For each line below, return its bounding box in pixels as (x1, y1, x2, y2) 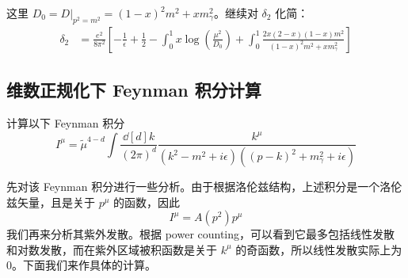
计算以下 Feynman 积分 (6, 115, 125, 131)
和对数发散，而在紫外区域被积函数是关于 (6, 241, 217, 257)
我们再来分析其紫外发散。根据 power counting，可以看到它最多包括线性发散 (6, 226, 395, 242)
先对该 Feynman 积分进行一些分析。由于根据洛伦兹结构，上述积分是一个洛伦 (6, 178, 402, 195)
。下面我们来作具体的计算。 (12, 257, 156, 273)
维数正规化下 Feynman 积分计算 (6, 78, 261, 102)
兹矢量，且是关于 (6, 193, 95, 210)
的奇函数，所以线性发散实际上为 (235, 241, 402, 257)
